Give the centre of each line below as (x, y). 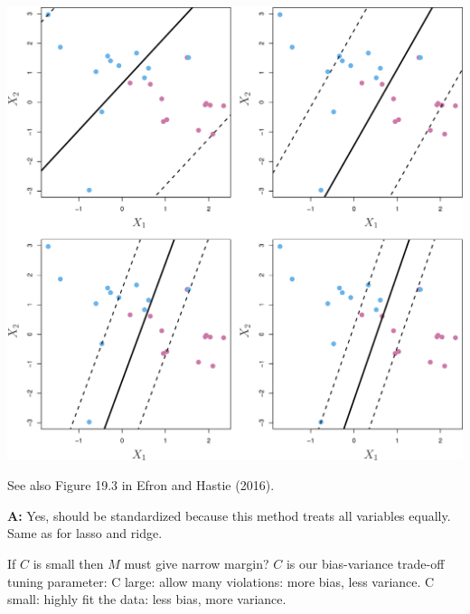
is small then (68, 563)
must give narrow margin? (197, 563)
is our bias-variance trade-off (365, 563)
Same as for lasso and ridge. (85, 533)
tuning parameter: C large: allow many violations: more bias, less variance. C (221, 581)
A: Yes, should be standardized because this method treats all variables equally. (229, 515)
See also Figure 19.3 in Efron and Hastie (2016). (141, 485)
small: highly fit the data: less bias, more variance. (147, 599)
